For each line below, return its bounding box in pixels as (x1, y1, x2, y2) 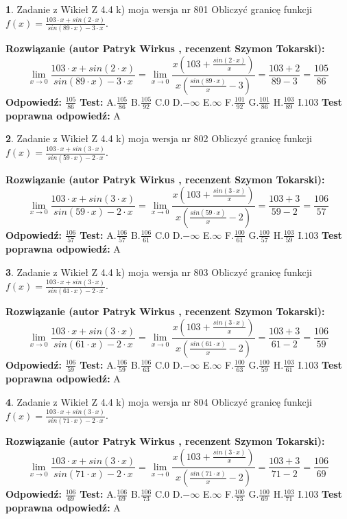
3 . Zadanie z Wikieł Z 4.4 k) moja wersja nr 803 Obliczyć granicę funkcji (5, 264, 312, 279)
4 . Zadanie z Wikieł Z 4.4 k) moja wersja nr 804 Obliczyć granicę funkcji (5, 394, 312, 408)
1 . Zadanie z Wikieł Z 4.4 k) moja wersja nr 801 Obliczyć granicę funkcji (5, 2, 312, 16)
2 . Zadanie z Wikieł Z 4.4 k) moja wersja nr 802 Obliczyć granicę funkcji (5, 131, 312, 146)
